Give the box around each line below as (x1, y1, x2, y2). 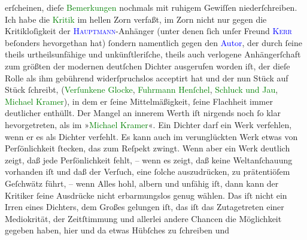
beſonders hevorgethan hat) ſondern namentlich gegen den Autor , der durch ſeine (5, 36, 302, 48)
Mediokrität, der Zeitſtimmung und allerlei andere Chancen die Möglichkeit (5, 212, 282, 224)
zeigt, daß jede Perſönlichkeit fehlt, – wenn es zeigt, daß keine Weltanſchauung (5, 153, 293, 166)
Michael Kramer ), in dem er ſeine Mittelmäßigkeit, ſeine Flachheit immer (5, 95, 273, 107)
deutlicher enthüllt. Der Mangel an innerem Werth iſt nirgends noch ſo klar (5, 107, 281, 119)
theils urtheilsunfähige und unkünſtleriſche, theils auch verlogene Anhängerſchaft (5, 48, 301, 60)
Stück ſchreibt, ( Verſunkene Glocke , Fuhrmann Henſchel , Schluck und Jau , (5, 83, 278, 96)
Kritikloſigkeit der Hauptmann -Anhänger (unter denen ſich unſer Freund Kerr (5, 25, 292, 37)
